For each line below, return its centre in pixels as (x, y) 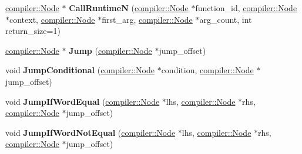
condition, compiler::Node (207, 70)
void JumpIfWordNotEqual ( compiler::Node (90, 132)
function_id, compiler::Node (246, 8)
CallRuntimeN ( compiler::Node (129, 8)
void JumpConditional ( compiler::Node (80, 70)
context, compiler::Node (52, 19)
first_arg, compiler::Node (147, 19)
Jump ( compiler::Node (110, 50)
